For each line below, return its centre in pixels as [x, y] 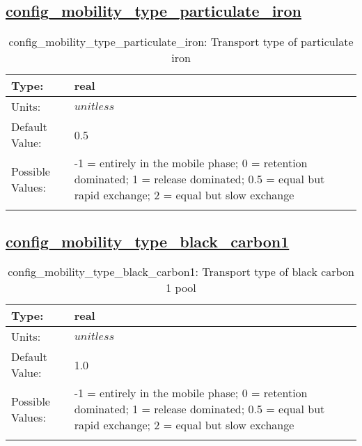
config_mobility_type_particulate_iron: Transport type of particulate [181, 42]
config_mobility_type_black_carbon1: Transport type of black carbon [181, 272]
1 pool [181, 288]
